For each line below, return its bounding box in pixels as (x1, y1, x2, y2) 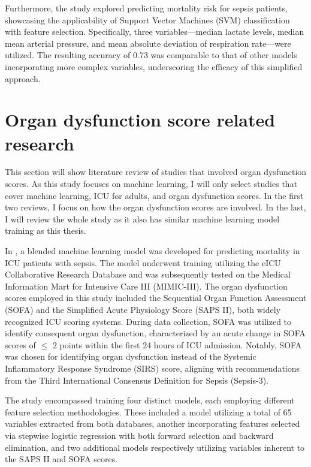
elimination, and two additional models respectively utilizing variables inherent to (5, 441, 305, 453)
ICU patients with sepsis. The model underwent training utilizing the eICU (5, 256, 281, 269)
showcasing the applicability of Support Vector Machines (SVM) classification (5, 13, 290, 26)
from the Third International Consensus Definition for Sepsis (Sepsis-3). (5, 373, 268, 386)
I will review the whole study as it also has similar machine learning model (5, 212, 280, 225)
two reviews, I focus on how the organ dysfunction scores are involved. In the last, (5, 201, 306, 213)
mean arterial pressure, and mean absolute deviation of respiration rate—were (5, 37, 291, 49)
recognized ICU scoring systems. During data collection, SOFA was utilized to (5, 315, 292, 327)
